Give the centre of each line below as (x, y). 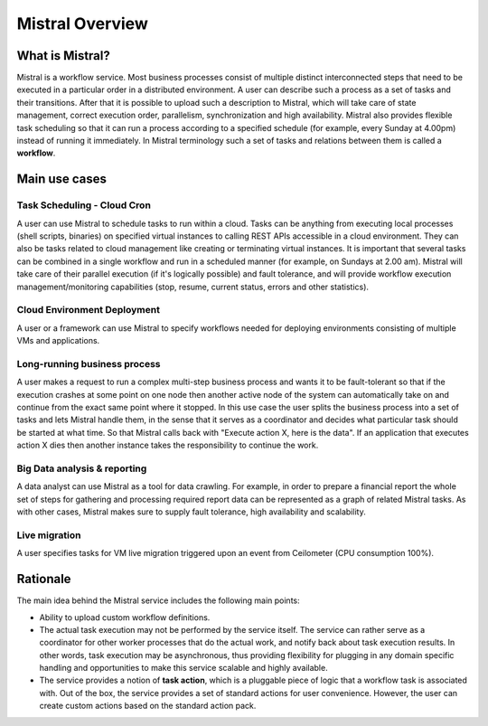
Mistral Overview (82, 24)
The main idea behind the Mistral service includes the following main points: (158, 600)
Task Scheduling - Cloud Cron (84, 205)
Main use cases (62, 179)
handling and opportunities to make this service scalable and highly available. (184, 668)
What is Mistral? (63, 56)
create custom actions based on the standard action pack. (148, 706)
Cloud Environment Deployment (88, 310)
